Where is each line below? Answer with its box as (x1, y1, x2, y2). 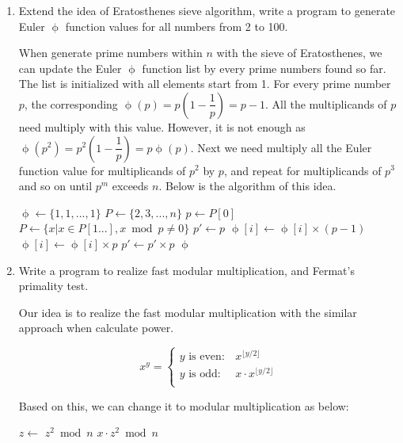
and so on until (18, 178, 93, 194)
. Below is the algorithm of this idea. (158, 178, 336, 194)
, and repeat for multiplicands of (223, 162, 382, 178)
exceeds (112, 178, 149, 194)
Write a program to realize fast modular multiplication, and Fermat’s (18, 262, 355, 278)
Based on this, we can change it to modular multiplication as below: (18, 397, 349, 414)
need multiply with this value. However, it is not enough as (18, 118, 306, 135)
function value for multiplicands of (18, 162, 186, 178)
